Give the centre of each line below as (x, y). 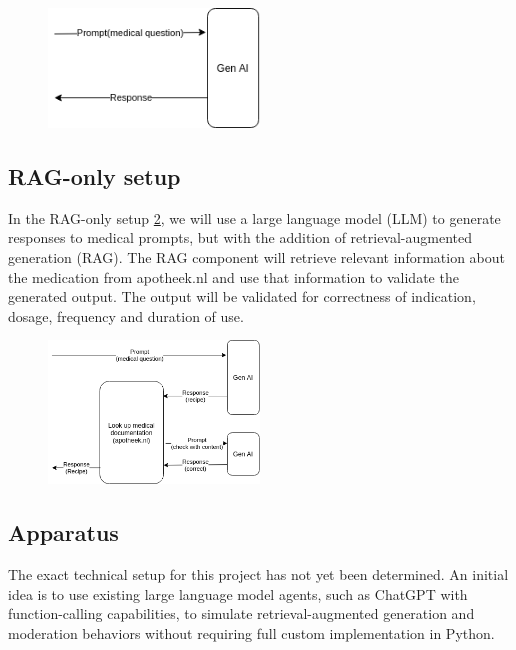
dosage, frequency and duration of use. (126, 315)
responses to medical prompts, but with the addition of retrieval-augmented (240, 237)
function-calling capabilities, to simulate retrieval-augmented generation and (241, 613)
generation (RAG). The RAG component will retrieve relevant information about (257, 257)
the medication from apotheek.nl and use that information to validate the (233, 276)
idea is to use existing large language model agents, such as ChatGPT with (238, 593)
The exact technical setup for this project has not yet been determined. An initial (258, 574)
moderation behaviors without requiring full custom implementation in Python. (251, 632)
